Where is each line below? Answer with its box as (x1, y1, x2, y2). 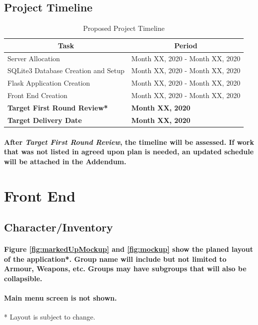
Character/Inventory (4, 219, 113, 235)
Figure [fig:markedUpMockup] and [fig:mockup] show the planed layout (4, 244, 253, 254)
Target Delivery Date (7, 114, 82, 125)
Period (174, 40, 197, 50)
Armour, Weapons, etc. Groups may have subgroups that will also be (4, 263, 247, 274)
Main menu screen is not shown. (4, 293, 117, 303)
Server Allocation (7, 53, 60, 63)
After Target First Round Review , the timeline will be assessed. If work (4, 136, 254, 147)
